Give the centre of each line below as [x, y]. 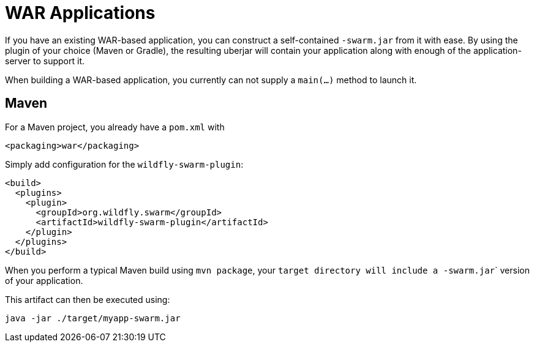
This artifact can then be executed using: [88, 299]
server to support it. [45, 61]
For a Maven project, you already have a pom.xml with [115, 127]
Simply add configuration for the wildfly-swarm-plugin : [124, 164]
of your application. [44, 280]
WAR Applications [80, 13]
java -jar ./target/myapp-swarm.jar [93, 318]
